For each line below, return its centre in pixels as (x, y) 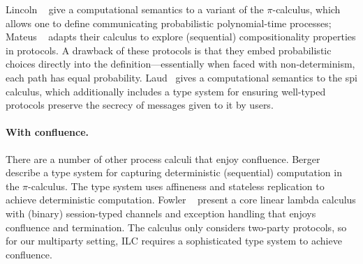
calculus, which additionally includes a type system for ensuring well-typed (166, 91)
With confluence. (47, 132)
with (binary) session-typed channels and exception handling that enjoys (161, 213)
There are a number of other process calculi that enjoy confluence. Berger (163, 158)
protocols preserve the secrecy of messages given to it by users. (140, 105)
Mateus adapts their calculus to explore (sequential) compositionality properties (181, 37)
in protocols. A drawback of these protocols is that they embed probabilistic (169, 50)
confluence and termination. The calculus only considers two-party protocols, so (176, 227)
